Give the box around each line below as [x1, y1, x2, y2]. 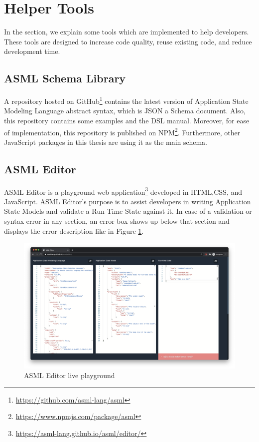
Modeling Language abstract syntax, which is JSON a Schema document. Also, [4, 105, 246, 116]
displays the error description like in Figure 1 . [4, 225, 144, 236]
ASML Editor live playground [24, 370, 115, 381]
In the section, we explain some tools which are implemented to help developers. [4, 26, 249, 37]
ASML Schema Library [4, 70, 126, 86]
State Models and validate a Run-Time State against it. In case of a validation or [4, 206, 252, 216]
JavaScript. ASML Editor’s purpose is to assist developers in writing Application [4, 196, 251, 206]
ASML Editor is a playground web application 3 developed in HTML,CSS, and [4, 185, 243, 197]
